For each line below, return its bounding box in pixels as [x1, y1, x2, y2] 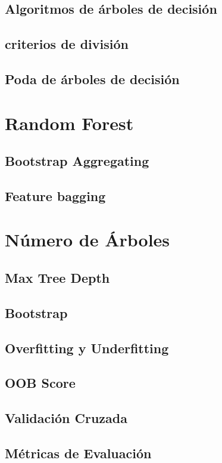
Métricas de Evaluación [5, 443, 152, 462]
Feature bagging [5, 186, 106, 205]
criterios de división [5, 35, 129, 53]
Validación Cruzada [5, 409, 127, 427]
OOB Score [5, 374, 76, 392]
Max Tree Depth [5, 268, 110, 287]
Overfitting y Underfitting [5, 338, 169, 357]
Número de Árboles [5, 227, 170, 252]
